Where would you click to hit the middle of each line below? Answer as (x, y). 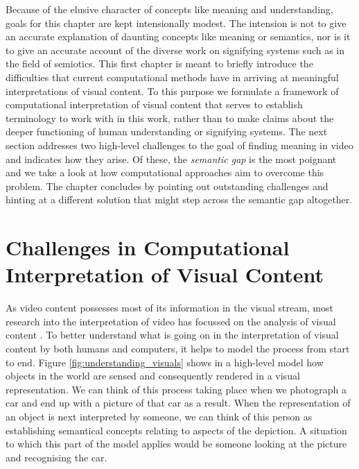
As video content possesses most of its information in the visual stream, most (169, 308)
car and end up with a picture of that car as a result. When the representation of (178, 403)
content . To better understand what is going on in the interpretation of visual (172, 335)
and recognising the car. (56, 457)
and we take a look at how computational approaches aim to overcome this (165, 172)
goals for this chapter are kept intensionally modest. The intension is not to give (176, 23)
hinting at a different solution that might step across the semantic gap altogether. (179, 199)
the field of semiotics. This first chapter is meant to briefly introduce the (159, 63)
